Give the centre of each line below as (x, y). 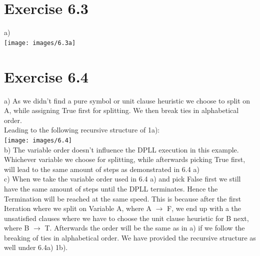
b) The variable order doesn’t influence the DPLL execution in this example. (121, 149)
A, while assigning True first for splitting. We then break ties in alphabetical (121, 110)
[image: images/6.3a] (40, 43)
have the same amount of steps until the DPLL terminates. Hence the (111, 188)
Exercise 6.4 (46, 76)
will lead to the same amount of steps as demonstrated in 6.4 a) (102, 169)
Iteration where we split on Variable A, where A (78, 208)
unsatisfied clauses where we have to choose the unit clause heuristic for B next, (126, 218)
